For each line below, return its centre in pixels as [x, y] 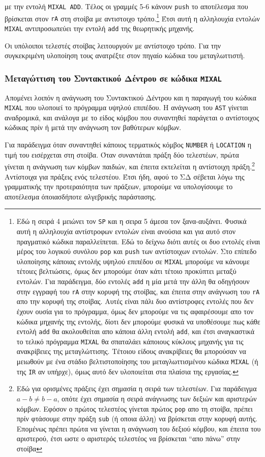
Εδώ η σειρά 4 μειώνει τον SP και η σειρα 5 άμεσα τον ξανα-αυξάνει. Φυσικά [131, 221]
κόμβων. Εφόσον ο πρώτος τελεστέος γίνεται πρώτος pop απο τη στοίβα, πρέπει [135, 408]
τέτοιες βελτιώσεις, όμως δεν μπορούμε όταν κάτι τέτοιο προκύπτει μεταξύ [126, 271]
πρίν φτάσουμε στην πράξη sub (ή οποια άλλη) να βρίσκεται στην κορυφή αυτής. [137, 418]
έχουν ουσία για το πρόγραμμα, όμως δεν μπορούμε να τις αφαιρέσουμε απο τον [135, 311]
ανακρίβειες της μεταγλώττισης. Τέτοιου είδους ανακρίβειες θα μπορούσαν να [131, 351]
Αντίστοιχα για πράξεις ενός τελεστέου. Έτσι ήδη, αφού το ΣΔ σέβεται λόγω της [125, 176]
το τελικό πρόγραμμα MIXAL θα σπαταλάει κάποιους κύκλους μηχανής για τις [130, 341]
